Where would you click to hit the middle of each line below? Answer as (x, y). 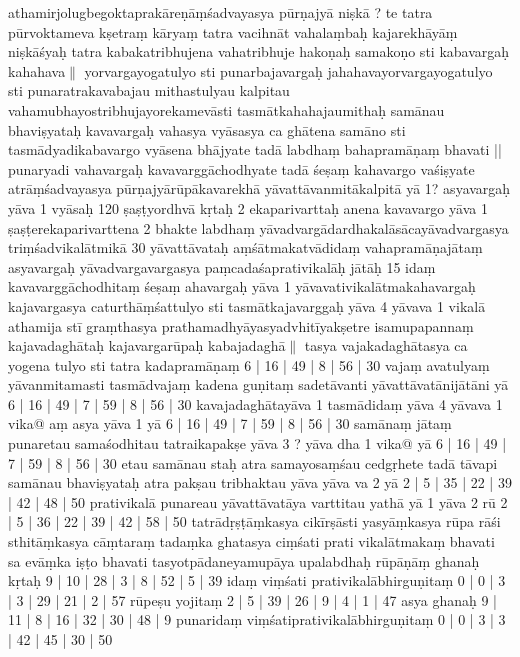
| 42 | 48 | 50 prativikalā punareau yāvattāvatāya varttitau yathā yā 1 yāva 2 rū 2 (258, 501)
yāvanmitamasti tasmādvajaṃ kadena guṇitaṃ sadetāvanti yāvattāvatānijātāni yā (258, 384)
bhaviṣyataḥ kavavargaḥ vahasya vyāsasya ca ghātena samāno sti (207, 129)
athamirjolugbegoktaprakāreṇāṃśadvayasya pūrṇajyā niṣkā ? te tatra (220, 12)
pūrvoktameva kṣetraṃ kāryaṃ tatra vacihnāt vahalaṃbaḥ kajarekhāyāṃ (233, 31)
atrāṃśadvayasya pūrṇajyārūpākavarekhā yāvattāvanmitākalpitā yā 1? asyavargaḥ (259, 188)
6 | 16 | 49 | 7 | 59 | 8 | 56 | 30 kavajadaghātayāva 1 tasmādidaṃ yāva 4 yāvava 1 (255, 403)
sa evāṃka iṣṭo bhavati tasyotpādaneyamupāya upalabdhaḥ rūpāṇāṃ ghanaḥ (244, 560)
